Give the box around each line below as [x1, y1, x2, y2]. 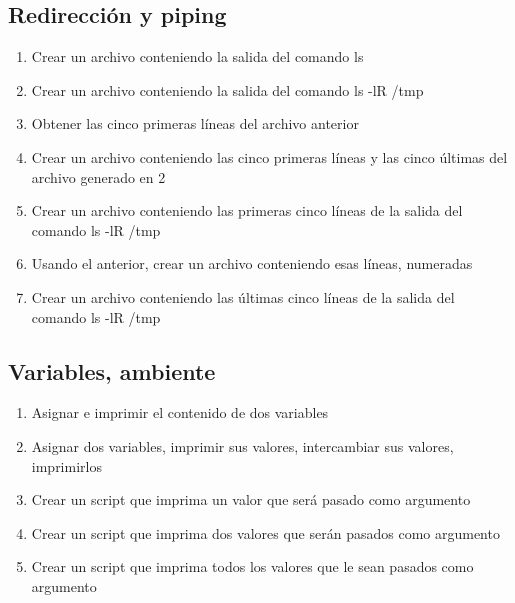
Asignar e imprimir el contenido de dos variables [31, 402, 329, 423]
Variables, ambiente [8, 355, 216, 386]
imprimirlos [31, 455, 102, 476]
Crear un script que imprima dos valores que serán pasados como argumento [31, 522, 500, 543]
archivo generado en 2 [31, 166, 166, 187]
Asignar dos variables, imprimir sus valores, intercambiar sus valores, [31, 435, 454, 456]
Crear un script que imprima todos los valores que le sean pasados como [31, 556, 474, 577]
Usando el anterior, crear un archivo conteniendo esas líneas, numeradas [31, 253, 473, 274]
